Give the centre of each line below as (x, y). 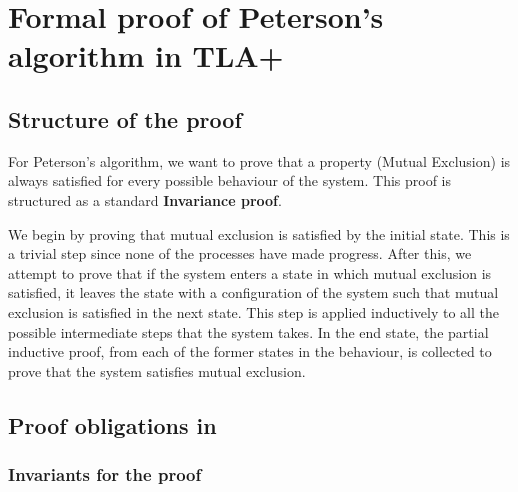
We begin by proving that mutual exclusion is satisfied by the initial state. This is (259, 233)
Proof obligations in (112, 424)
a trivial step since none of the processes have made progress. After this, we (240, 253)
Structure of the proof (125, 118)
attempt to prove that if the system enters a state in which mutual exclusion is (250, 272)
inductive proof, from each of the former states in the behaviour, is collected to (250, 351)
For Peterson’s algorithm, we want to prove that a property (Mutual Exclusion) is (259, 160)
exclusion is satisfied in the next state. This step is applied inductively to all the (253, 311)
